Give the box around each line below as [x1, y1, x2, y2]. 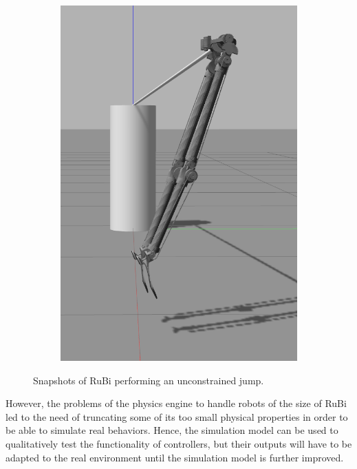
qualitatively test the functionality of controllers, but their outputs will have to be [6, 436, 352, 450]
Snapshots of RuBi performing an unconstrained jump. [33, 373, 264, 387]
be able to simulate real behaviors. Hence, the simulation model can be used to [6, 423, 338, 437]
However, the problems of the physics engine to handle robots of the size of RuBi [6, 396, 347, 410]
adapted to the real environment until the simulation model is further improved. [6, 450, 344, 464]
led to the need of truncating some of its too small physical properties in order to [6, 409, 348, 424]
